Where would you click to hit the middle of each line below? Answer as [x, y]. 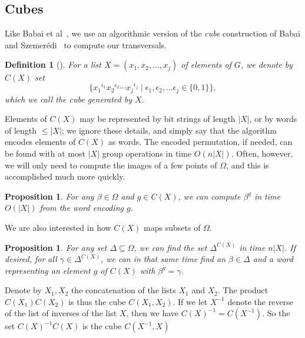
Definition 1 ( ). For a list [53, 64]
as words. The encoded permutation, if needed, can [200, 142]
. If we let [190, 301]
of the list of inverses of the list [61, 313]
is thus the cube [97, 301]
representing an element [48, 270]
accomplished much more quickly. [65, 176]
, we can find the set [170, 247]
